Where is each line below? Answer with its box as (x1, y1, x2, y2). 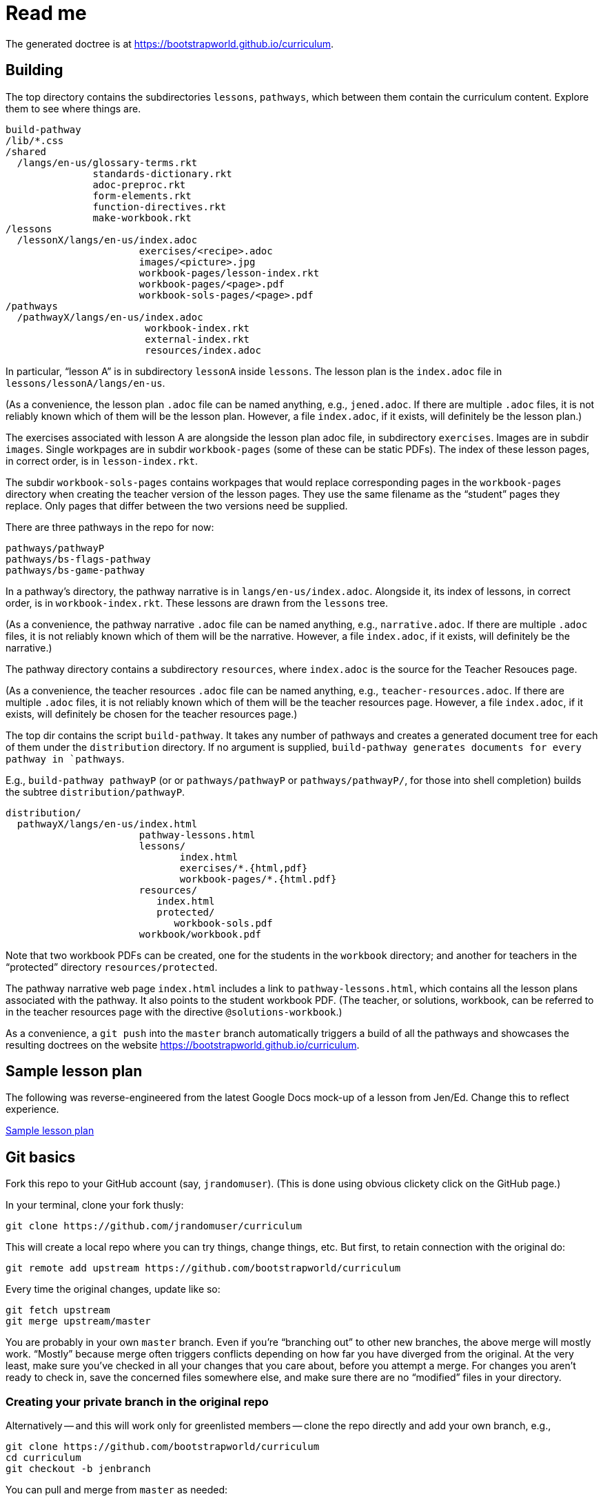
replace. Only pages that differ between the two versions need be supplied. (6, 499, 348, 512)
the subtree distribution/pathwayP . (6, 785, 185, 798)
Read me (6, 1, 87, 25)
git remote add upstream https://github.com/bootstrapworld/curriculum (6, 1262, 401, 1274)
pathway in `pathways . (6, 752, 125, 765)
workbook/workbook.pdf (139, 928, 261, 940)
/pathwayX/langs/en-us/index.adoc (17, 311, 203, 323)
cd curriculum (6, 1452, 81, 1464)
